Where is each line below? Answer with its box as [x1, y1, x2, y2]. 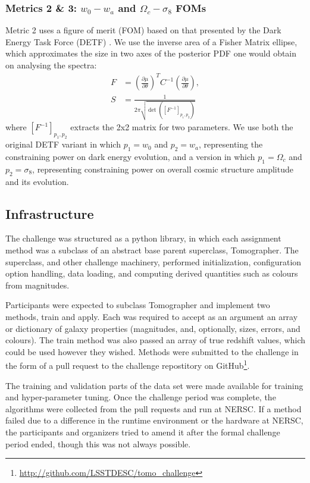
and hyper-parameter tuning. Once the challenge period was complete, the [5, 391, 276, 403]
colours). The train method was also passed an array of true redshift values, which [5, 334, 306, 346]
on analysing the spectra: [5, 59, 97, 71]
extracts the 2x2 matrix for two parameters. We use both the [70, 121, 293, 133]
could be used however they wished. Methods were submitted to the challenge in [5, 345, 299, 357]
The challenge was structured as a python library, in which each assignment [5, 232, 281, 244]
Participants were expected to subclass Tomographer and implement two [5, 299, 270, 311]
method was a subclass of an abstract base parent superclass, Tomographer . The [5, 243, 299, 256]
